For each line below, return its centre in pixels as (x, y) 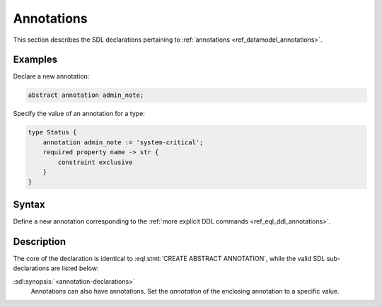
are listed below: (75, 268)
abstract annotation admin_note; (86, 95)
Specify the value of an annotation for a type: (79, 114)
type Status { (52, 132)
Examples (35, 60)
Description (40, 242)
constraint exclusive (95, 162)
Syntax (29, 204)
